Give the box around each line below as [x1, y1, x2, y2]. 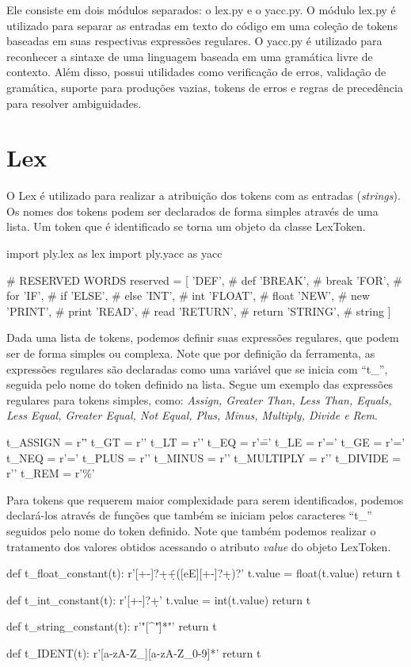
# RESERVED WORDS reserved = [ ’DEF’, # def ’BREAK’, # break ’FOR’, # [6, 271, 402, 288]
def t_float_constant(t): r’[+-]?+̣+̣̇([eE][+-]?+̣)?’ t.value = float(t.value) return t [6, 565, 401, 581]
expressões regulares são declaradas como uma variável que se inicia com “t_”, [6, 360, 388, 377]
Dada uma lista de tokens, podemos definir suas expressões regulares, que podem [6, 329, 399, 346]
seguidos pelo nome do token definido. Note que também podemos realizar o [6, 522, 376, 539]
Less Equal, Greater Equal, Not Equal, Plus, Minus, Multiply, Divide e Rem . [6, 407, 378, 424]
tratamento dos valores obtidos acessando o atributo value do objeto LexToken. [6, 538, 391, 554]
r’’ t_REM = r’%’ [6, 465, 95, 481]
